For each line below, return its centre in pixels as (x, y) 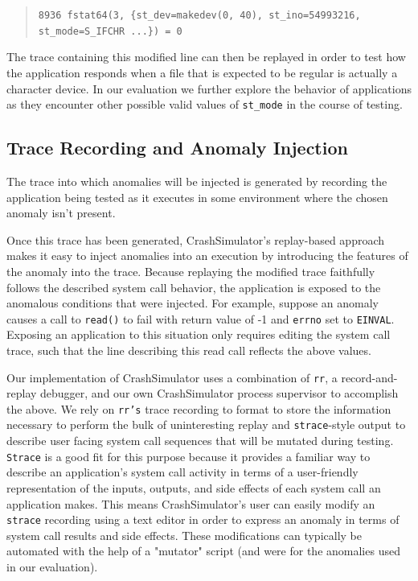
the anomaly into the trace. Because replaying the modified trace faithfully (191, 271)
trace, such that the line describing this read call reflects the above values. (189, 350)
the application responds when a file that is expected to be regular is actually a (202, 72)
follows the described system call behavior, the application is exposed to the (194, 287)
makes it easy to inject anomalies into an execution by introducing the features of (207, 255)
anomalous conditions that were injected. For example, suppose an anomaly (193, 303)
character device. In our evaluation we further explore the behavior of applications (209, 88)
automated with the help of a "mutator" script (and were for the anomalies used (203, 551)
